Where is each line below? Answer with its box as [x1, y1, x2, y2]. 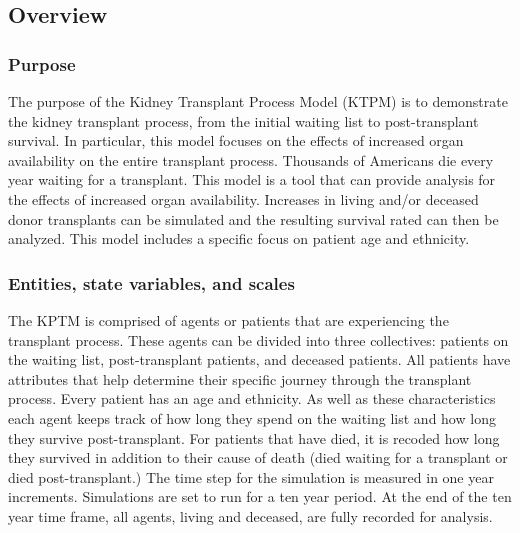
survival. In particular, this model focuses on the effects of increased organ [8, 130, 464, 151]
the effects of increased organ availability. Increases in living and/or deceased [8, 188, 479, 209]
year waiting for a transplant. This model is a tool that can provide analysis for [8, 169, 496, 190]
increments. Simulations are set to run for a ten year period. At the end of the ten [8, 486, 512, 507]
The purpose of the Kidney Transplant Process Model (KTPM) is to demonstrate [8, 91, 508, 111]
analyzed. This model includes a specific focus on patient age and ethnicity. [8, 228, 470, 249]
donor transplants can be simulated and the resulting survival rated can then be [8, 208, 499, 229]
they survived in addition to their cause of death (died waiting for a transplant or [8, 447, 508, 468]
